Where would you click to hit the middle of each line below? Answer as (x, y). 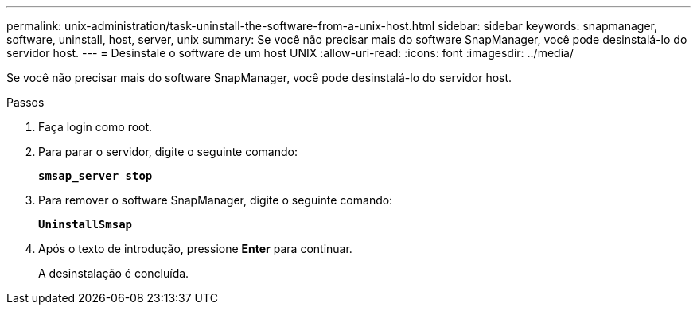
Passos (25, 102)
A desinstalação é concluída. (114, 273)
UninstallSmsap (86, 224)
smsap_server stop (95, 176)
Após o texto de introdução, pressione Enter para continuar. (195, 249)
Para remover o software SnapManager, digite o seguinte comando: (216, 200)
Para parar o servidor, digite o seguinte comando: (168, 152)
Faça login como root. (95, 127)
